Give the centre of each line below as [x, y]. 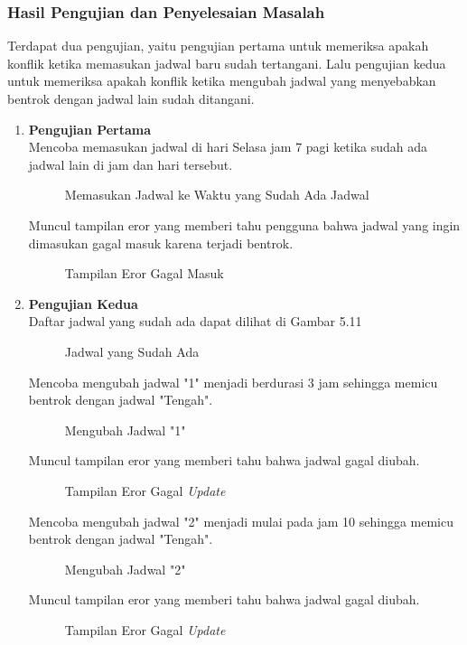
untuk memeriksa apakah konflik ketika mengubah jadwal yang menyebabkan [222, 81]
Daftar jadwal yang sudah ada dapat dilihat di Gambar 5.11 [195, 321]
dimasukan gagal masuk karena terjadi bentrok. [161, 243]
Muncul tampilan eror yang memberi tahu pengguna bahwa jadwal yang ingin [244, 224]
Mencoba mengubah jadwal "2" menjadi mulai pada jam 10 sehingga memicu [241, 521]
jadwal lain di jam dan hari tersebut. [131, 164]
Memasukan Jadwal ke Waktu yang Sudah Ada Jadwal [217, 195]
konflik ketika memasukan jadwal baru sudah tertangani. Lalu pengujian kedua [227, 63]
